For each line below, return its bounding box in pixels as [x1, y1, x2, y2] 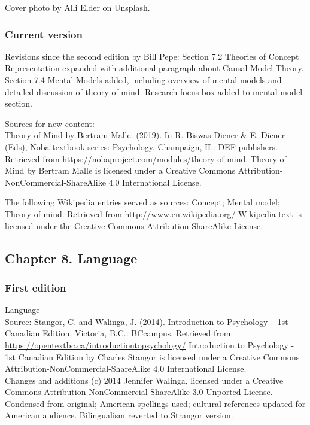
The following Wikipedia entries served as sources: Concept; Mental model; [5, 196, 280, 208]
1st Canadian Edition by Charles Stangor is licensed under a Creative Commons [5, 350, 300, 363]
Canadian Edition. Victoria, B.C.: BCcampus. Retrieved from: [5, 327, 233, 339]
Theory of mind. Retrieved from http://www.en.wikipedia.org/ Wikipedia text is [5, 207, 302, 220]
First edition [5, 280, 66, 295]
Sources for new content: [5, 117, 95, 129]
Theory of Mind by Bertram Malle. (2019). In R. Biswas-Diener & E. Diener [5, 129, 285, 141]
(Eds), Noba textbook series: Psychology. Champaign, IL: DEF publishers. [5, 140, 278, 153]
